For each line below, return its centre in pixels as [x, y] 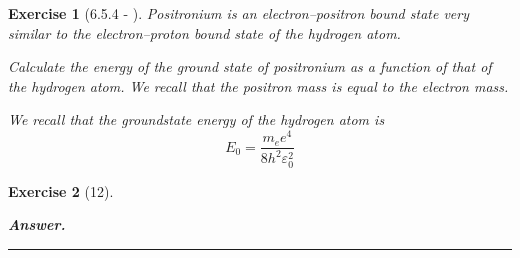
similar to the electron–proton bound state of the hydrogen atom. [204, 32]
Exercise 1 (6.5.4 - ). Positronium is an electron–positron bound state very [239, 13]
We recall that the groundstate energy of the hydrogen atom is [196, 119]
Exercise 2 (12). [61, 190]
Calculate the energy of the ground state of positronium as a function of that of [250, 66]
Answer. [37, 224]
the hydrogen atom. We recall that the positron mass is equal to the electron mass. [258, 85]
